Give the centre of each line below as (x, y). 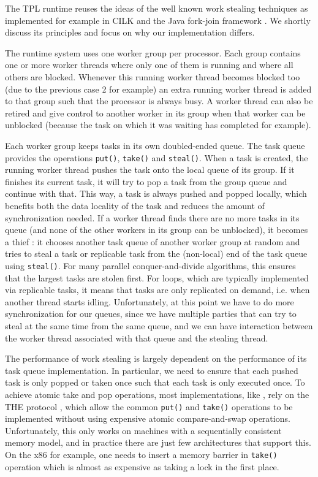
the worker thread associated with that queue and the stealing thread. (137, 338)
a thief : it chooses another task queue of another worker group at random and (153, 241)
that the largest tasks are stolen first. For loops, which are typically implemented (157, 277)
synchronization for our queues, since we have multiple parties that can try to (151, 314)
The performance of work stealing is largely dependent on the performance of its (156, 358)
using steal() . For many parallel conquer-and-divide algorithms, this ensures (150, 265)
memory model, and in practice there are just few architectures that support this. (158, 442)
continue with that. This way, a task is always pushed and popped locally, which (156, 193)
